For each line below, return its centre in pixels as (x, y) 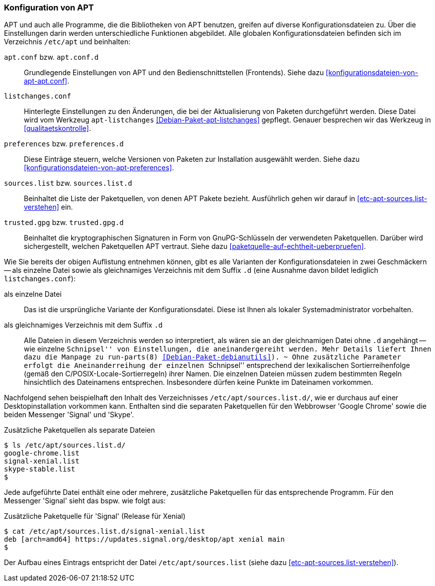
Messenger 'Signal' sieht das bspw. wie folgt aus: (85, 501)
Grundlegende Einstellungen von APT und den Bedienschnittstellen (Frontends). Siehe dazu (174, 73)
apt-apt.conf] (46, 81)
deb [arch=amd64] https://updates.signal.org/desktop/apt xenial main (144, 539)
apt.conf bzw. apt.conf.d (51, 57)
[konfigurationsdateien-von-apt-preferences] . (99, 168)
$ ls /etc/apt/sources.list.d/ (65, 445)
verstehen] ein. (48, 207)
